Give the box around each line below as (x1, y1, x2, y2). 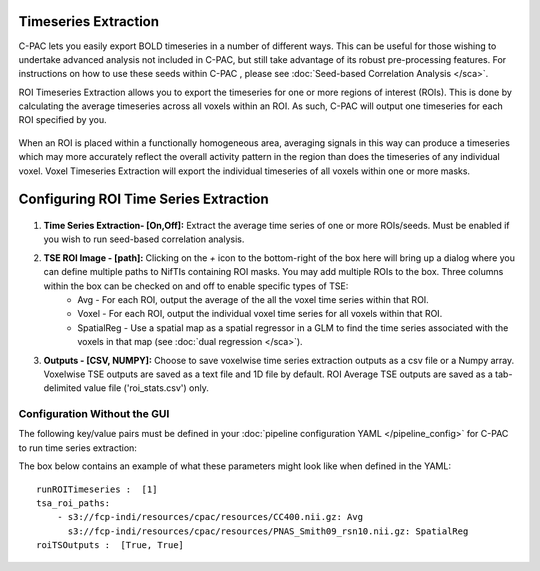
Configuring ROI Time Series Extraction (18, 191, 269, 208)
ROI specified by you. (18, 114, 107, 126)
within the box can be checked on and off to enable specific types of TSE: (43, 280, 349, 292)
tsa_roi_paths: (36, 498, 111, 509)
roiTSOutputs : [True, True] (36, 540, 185, 551)
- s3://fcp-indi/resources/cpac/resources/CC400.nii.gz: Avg (56, 511, 364, 523)
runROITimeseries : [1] (36, 483, 158, 495)
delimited (43, 382, 82, 394)
